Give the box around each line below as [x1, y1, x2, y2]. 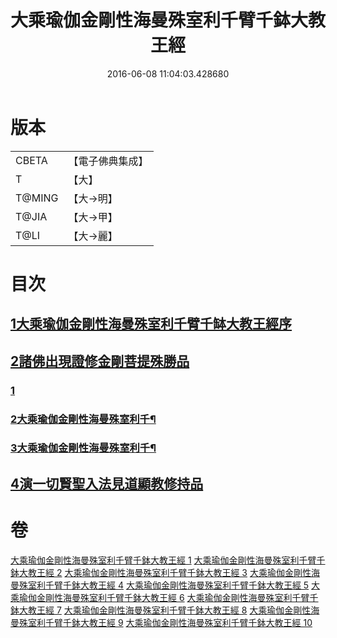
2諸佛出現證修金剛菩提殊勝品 [10, 352, 190, 370]
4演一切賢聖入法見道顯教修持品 [10, 475, 204, 492]
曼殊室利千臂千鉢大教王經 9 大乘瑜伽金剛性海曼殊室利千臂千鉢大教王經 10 [10, 616, 313, 628]
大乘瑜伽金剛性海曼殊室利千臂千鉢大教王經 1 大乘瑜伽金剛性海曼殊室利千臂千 [10, 554, 326, 566]
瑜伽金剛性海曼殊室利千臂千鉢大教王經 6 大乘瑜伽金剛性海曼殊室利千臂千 [18, 591, 319, 603]
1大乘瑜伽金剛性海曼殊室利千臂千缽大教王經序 [10, 316, 293, 333]
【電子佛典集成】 [68, 154, 149, 168]
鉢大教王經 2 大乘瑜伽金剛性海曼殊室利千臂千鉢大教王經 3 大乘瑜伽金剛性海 [10, 566, 320, 578]
